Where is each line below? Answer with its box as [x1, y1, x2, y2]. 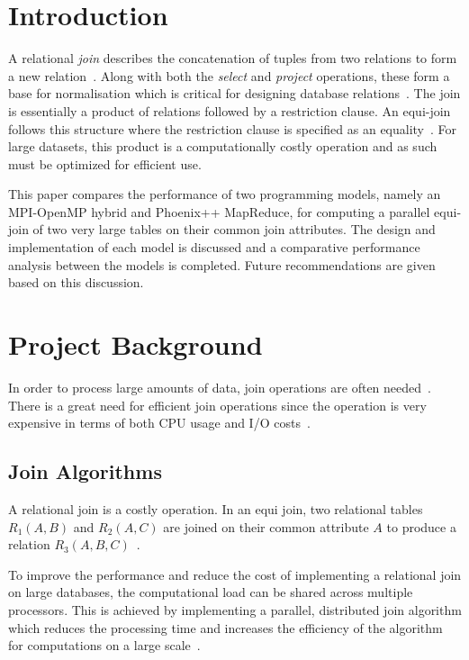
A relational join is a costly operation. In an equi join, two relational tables [8, 499, 423, 518]
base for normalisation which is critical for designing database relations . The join [8, 84, 461, 103]
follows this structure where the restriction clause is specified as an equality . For [8, 119, 457, 138]
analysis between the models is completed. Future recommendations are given [8, 255, 436, 274]
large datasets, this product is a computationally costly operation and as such [8, 137, 437, 156]
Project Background [8, 326, 263, 363]
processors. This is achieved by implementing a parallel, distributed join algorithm [8, 600, 462, 619]
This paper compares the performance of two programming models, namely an [8, 185, 441, 203]
